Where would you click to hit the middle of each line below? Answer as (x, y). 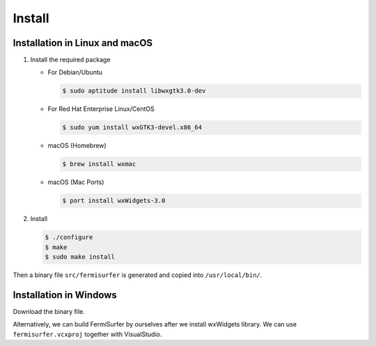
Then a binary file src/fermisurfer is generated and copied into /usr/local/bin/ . (138, 275)
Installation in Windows (65, 295)
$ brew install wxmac (99, 164)
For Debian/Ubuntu (75, 73)
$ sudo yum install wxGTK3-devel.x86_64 (132, 128)
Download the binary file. (49, 311)
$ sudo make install (80, 257)
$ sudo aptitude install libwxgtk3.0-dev (134, 91)
